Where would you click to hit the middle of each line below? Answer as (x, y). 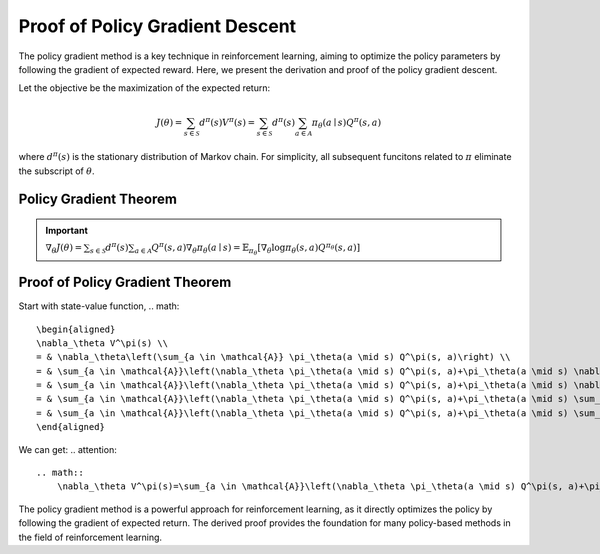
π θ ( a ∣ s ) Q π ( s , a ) (346, 122)
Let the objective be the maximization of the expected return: (144, 88)
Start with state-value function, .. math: (99, 306)
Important (67, 231)
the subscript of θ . (56, 171)
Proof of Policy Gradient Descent (157, 26)
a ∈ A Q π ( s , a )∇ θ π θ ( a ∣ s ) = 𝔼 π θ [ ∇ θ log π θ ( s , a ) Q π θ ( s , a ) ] (247, 248)
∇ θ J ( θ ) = (64, 249)
